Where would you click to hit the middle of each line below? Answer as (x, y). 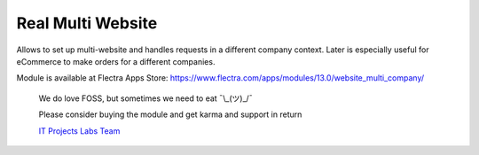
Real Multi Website (87, 23)
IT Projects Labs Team (79, 131)
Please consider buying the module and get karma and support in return (170, 114)
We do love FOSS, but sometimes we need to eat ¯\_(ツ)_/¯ (145, 98)
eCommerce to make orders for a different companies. (116, 61)
